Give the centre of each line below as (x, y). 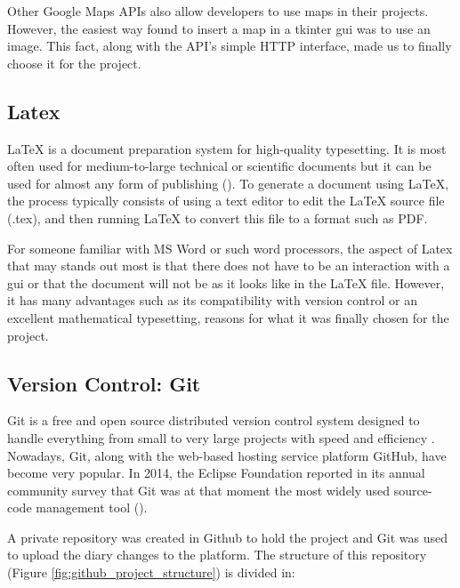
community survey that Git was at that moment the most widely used (199, 490)
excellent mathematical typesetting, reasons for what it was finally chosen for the (228, 317)
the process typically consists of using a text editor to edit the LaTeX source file (226, 201)
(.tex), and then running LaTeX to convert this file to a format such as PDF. (218, 217)
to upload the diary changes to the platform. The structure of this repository (217, 555)
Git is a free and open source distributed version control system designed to (214, 420)
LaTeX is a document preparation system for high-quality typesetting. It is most (227, 148)
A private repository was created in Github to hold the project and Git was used (227, 537)
